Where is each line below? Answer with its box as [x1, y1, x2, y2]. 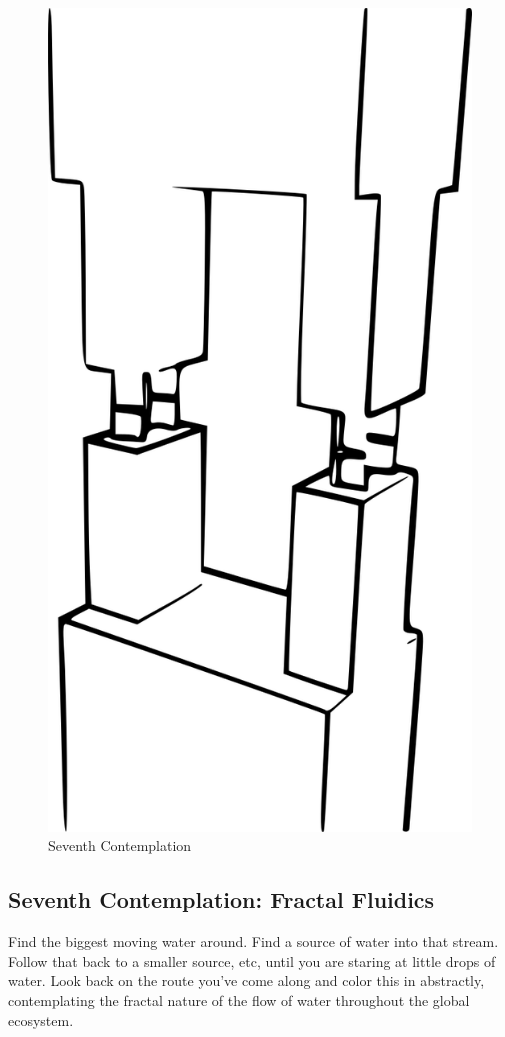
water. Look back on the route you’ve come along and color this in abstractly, [8, 970, 485, 991]
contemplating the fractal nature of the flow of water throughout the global [8, 990, 470, 1011]
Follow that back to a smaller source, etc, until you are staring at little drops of [8, 950, 496, 971]
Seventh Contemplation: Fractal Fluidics [8, 884, 435, 915]
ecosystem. [8, 1009, 74, 1030]
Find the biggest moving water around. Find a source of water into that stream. [8, 931, 499, 952]
